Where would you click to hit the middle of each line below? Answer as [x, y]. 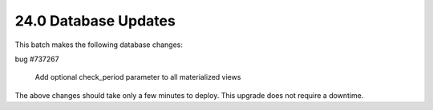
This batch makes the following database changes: [99, 45]
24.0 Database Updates [95, 21]
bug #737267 [37, 59]
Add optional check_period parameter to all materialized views [138, 77]
